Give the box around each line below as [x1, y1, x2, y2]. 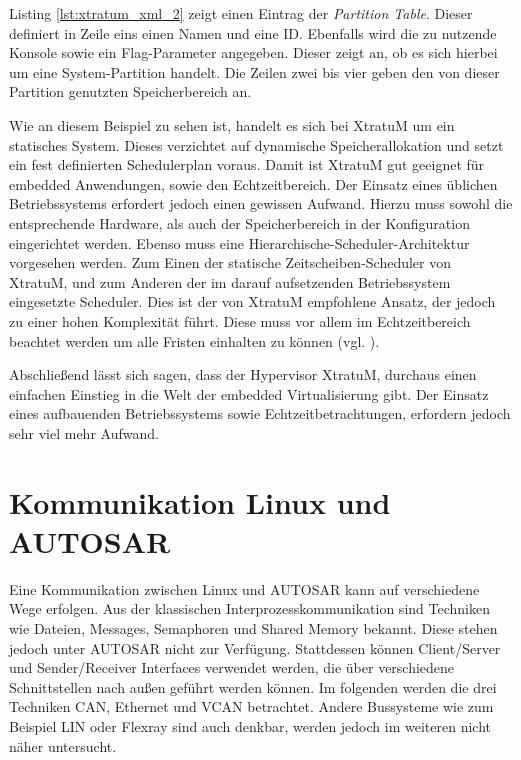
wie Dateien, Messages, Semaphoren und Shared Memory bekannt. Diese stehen [9, 617, 498, 638]
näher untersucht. [9, 735, 117, 756]
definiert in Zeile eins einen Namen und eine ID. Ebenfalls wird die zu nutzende [9, 22, 497, 43]
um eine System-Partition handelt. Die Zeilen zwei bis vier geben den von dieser [9, 61, 500, 82]
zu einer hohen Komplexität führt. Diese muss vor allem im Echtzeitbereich [9, 310, 471, 331]
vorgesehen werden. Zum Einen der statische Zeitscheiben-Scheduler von [9, 252, 452, 273]
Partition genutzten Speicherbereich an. [9, 81, 252, 102]
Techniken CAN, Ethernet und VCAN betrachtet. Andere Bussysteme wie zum [9, 696, 494, 717]
